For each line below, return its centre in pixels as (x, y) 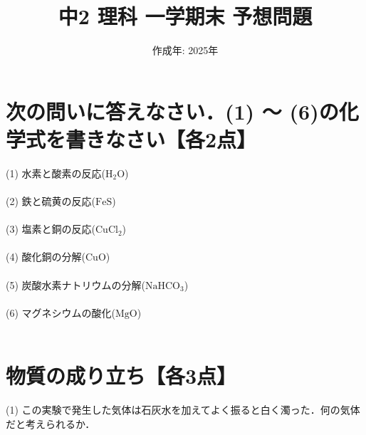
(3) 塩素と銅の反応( (51, 229)
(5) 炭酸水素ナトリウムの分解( (75, 284)
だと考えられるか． (51, 423)
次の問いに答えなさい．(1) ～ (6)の (172, 111)
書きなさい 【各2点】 (161, 138)
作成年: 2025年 (185, 50)
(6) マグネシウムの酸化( (61, 312)
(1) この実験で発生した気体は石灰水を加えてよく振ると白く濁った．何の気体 (183, 410)
